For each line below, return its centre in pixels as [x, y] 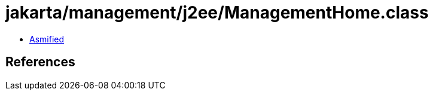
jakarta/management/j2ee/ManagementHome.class [217, 13]
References [40, 62]
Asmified [47, 39]
